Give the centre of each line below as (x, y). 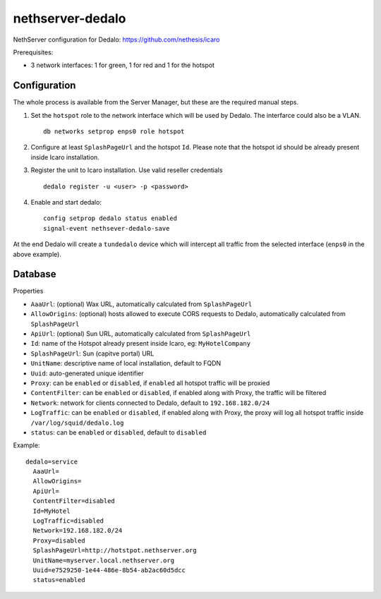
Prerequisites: (33, 52)
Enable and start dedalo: (66, 202)
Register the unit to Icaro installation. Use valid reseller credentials (127, 170)
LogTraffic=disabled (68, 521)
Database (35, 274)
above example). (37, 254)
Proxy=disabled (59, 540)
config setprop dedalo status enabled (110, 218)
